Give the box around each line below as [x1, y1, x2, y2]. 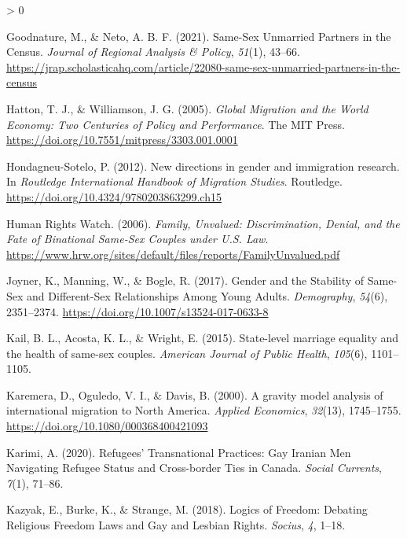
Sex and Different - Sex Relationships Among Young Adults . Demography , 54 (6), [6, 287, 388, 304]
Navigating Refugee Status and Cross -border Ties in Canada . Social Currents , [6, 459, 382, 476]
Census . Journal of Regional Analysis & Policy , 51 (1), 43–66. [6, 43, 300, 60]
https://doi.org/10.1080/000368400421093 [6, 418, 208, 434]
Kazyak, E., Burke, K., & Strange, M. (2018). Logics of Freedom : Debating [6, 501, 368, 518]
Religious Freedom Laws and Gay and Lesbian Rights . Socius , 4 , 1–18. [6, 517, 346, 533]
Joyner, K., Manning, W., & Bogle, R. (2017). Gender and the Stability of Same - [6, 272, 398, 289]
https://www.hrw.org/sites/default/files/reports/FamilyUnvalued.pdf [6, 245, 340, 262]
